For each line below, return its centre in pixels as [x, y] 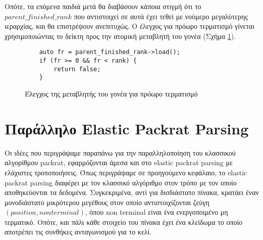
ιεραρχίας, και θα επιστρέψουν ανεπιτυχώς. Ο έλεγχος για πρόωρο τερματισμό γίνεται [129, 26]
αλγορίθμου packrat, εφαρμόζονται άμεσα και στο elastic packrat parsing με [119, 162]
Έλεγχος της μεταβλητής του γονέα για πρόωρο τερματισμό [111, 93]
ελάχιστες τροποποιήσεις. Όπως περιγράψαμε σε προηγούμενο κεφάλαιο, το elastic [126, 172]
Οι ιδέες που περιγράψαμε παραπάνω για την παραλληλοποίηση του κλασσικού [120, 152]
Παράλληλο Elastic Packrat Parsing [127, 128]
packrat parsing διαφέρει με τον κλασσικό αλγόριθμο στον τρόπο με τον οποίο [121, 182]
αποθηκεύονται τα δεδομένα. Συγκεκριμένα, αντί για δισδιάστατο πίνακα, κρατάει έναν [132, 192]
